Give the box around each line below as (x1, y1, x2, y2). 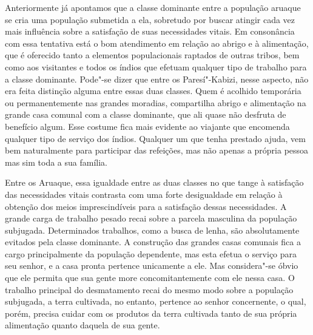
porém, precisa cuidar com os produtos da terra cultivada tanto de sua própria (5, 306, 297, 319)
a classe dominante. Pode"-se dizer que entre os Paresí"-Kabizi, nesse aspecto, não (5, 72, 309, 85)
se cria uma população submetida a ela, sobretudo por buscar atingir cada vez (5, 13, 295, 25)
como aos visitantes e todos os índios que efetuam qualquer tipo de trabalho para (5, 60, 307, 73)
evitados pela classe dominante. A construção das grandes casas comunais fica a (5, 235, 301, 248)
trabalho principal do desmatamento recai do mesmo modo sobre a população (5, 283, 294, 296)
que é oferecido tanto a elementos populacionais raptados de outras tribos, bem (5, 49, 300, 61)
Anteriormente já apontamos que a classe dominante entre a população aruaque (5, 1, 301, 13)
